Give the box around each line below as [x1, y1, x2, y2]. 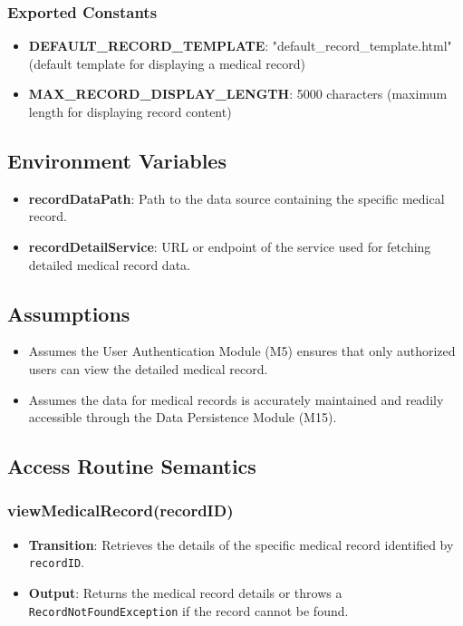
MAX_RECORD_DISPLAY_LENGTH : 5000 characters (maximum [28, 84, 448, 103]
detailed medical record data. [28, 255, 190, 274]
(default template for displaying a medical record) [28, 53, 305, 72]
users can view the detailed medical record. [28, 359, 268, 378]
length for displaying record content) [28, 102, 232, 120]
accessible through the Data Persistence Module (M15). [28, 408, 337, 427]
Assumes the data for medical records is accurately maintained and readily [28, 390, 444, 409]
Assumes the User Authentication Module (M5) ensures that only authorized [28, 342, 456, 361]
